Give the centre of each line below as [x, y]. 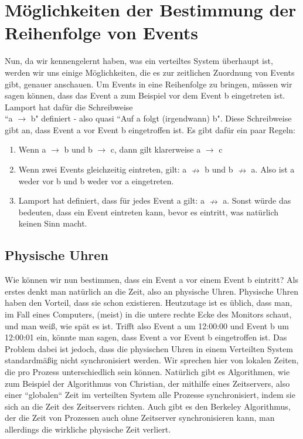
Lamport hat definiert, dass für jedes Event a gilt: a [112, 200]
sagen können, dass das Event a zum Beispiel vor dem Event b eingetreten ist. [145, 95]
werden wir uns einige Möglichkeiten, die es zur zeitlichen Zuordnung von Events [150, 72]
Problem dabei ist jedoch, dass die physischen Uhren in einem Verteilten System [149, 348]
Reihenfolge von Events [101, 33]
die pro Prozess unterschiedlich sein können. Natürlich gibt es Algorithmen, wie [147, 371]
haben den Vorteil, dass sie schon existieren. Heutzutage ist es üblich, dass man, [149, 303]
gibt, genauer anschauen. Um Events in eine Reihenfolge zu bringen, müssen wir [149, 84]
